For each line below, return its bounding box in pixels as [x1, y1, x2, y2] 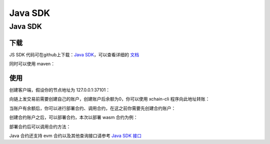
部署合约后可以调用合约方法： [9, 124, 71, 130]
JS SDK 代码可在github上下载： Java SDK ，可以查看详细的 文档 [9, 51, 139, 57]
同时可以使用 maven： [9, 61, 55, 67]
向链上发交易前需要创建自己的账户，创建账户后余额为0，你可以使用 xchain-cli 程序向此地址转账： [9, 96, 210, 102]
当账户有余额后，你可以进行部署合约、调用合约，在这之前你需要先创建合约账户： [9, 105, 176, 111]
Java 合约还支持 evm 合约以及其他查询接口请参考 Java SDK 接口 [9, 133, 142, 139]
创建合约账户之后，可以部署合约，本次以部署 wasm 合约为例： [9, 115, 138, 121]
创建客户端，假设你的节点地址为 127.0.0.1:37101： [9, 87, 110, 93]
